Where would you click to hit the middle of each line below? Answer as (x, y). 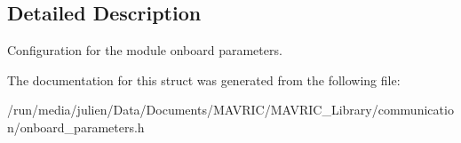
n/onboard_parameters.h (76, 127)
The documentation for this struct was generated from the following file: (204, 79)
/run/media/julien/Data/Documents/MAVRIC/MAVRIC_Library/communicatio (230, 110)
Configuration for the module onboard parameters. (145, 50)
